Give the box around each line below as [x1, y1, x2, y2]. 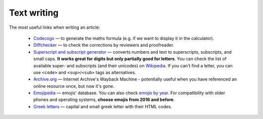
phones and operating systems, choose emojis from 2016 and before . [33, 97, 175, 102]
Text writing [9, 7, 59, 18]
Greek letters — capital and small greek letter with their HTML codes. [33, 103, 172, 109]
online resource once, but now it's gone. [33, 83, 114, 89]
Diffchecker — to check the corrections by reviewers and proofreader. [33, 42, 174, 48]
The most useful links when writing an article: [9, 24, 100, 30]
